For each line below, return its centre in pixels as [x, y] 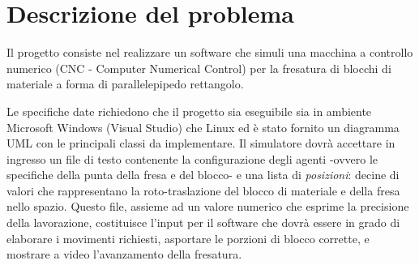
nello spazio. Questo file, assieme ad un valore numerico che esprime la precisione [208, 206]
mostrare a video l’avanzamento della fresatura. [124, 254]
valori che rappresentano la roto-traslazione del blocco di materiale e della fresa [203, 190]
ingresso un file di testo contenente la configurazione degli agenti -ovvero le [192, 158]
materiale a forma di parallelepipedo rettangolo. [125, 84]
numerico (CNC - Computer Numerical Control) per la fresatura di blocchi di [199, 68]
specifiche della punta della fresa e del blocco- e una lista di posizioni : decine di [203, 175]
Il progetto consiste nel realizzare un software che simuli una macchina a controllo [210, 52]
